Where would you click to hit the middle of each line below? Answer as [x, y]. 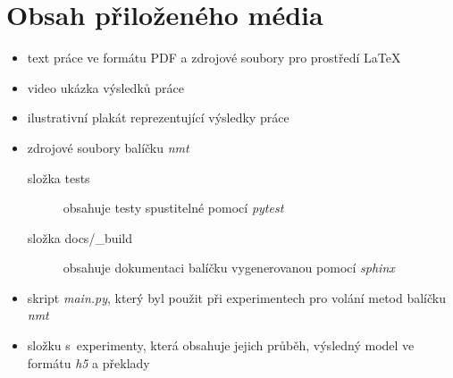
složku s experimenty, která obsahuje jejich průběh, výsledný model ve [221, 345]
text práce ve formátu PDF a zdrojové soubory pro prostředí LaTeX [214, 58]
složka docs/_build [80, 237]
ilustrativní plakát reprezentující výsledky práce [158, 118]
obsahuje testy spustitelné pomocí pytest [173, 208]
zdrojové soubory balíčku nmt [108, 147]
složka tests [59, 177]
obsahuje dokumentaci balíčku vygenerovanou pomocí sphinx [229, 268]
